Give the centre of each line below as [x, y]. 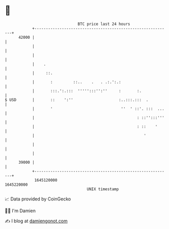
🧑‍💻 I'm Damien [20, 211]
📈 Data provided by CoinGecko [38, 199]
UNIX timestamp [103, 189]
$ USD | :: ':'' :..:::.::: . [77, 100]
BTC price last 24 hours [104, 24]
